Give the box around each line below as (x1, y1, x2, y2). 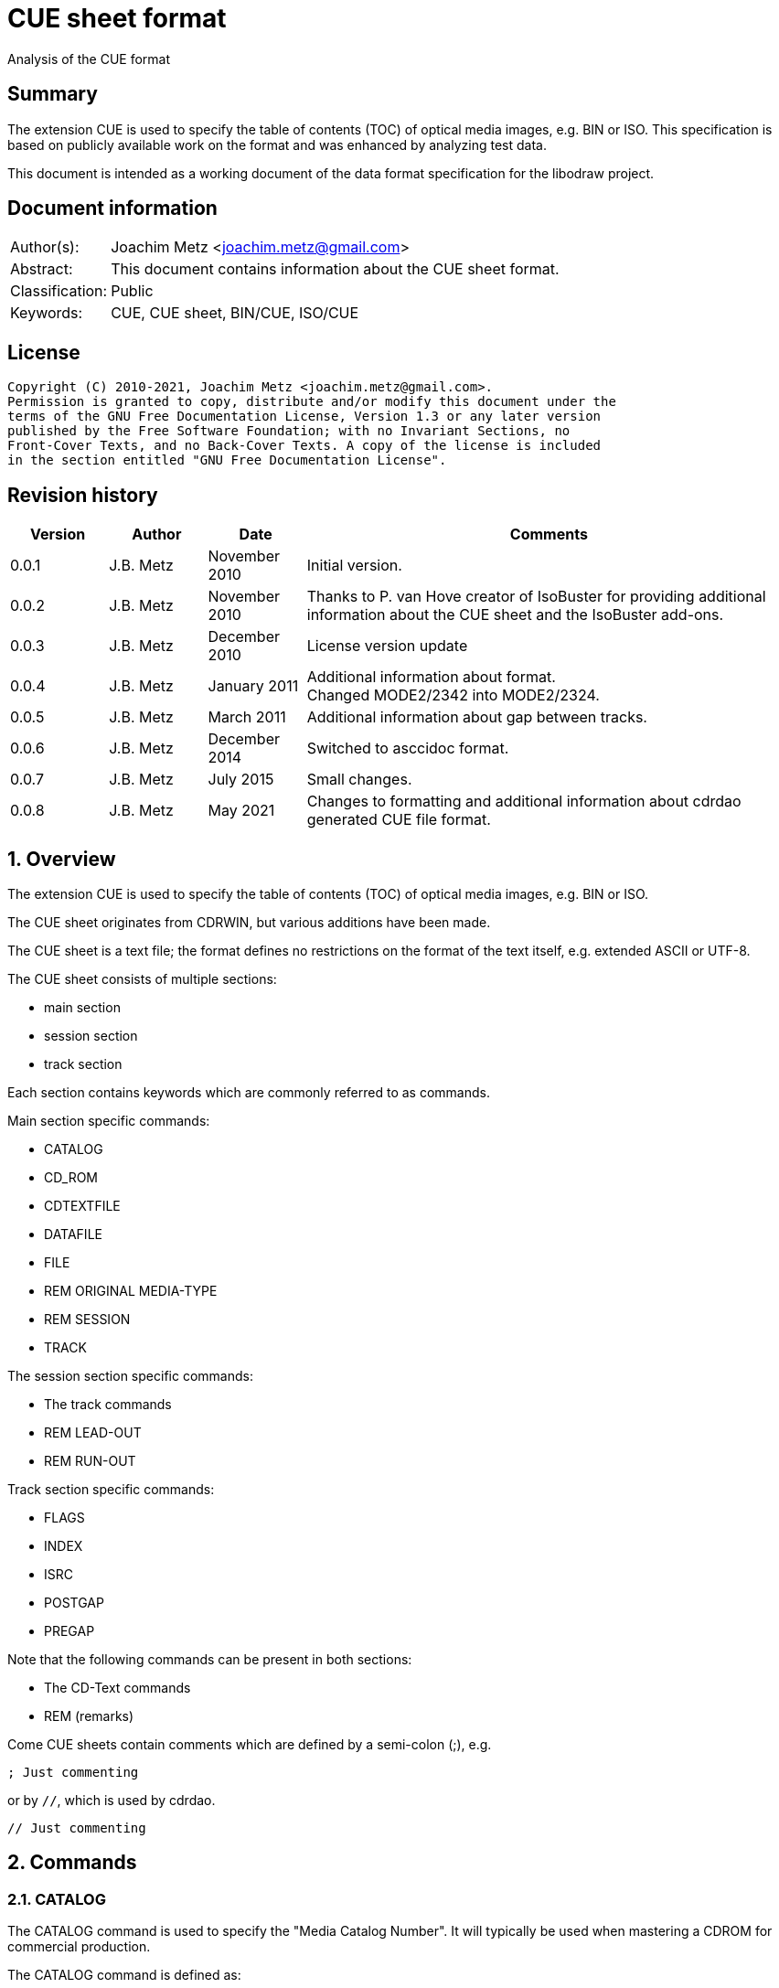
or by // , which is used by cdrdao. (7, 1791, 216, 1808)
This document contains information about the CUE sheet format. (111, 260, 560, 279)
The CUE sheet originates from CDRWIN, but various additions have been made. (7, 914, 491, 930)
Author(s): (10, 238, 80, 257)
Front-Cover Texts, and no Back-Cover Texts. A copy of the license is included (7, 438, 602, 454)
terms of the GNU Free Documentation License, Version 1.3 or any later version (7, 409, 602, 424)
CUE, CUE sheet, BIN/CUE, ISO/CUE (111, 304, 359, 323)
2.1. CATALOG (7, 1889, 106, 1908)
